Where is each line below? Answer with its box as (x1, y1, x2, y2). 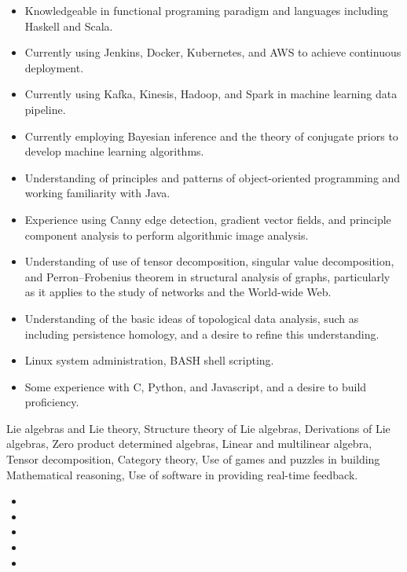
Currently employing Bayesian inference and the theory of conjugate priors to (24, 127, 398, 144)
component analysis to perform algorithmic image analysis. (24, 226, 309, 243)
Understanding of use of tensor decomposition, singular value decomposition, (24, 253, 394, 269)
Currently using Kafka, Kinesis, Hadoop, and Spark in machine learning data (24, 86, 398, 102)
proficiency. (24, 394, 79, 410)
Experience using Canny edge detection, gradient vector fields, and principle (24, 211, 391, 227)
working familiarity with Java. (24, 185, 170, 201)
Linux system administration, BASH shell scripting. (24, 352, 274, 368)
